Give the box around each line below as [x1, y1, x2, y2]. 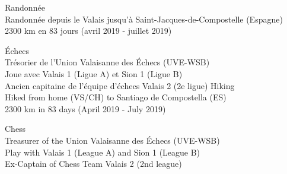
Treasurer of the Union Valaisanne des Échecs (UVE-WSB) [5, 134, 220, 146]
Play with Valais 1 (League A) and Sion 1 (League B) [5, 145, 200, 158]
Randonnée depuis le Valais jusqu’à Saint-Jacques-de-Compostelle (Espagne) [5, 12, 283, 25]
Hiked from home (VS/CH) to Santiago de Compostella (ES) [5, 91, 227, 103]
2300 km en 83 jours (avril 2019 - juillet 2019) [5, 24, 172, 37]
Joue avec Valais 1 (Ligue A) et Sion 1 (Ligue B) [5, 67, 183, 80]
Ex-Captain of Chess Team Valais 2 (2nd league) [5, 157, 182, 170]
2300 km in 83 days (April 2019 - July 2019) [5, 102, 166, 115]
